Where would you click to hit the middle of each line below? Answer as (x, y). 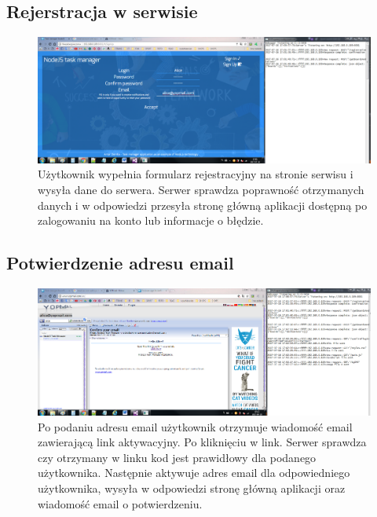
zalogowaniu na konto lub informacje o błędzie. (151, 220)
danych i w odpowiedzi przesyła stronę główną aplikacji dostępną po (203, 205)
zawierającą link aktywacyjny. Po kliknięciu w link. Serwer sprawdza (202, 442)
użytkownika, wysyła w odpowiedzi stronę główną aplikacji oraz (192, 488)
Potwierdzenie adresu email (120, 263)
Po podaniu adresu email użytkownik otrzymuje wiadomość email (195, 426)
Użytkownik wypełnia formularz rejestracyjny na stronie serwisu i (196, 174)
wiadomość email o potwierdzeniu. (120, 503)
